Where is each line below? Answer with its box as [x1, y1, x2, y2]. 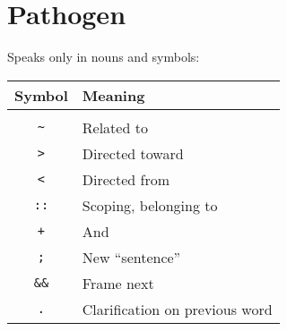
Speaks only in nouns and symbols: [7, 47, 200, 66]
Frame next [82, 272, 154, 293]
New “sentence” [82, 246, 181, 267]
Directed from [82, 168, 170, 190]
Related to [82, 116, 148, 138]
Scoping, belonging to [82, 194, 218, 216]
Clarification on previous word [82, 298, 273, 319]
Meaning [82, 84, 145, 106]
